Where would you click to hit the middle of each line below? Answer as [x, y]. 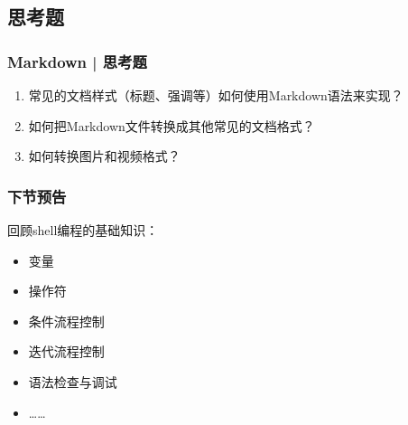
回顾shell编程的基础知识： [83, 230]
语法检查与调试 [73, 381]
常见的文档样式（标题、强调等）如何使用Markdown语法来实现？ [216, 95]
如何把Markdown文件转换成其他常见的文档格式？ [172, 125]
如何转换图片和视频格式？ [104, 156]
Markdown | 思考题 [77, 61]
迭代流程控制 [66, 351]
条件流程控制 [66, 321]
